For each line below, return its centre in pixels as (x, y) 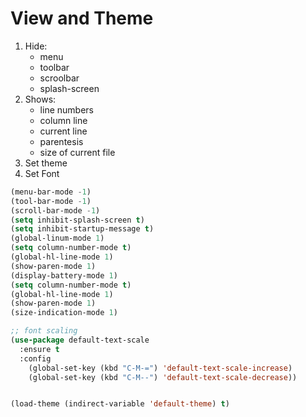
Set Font (42, 173)
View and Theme (82, 18)
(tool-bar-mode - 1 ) (51, 201)
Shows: (40, 99)
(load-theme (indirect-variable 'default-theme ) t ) (120, 404)
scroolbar (59, 78)
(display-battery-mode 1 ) (64, 275)
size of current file (77, 152)
